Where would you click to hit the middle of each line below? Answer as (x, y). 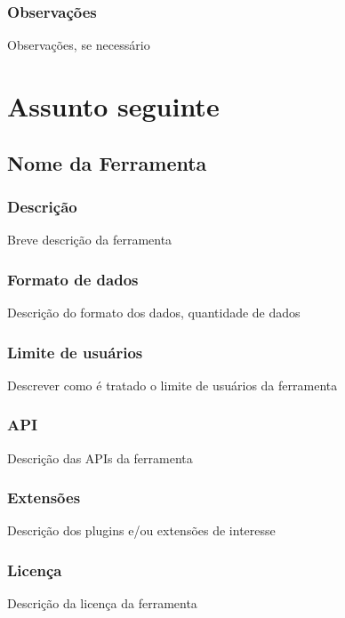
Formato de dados (73, 279)
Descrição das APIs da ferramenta (100, 457)
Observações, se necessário (79, 45)
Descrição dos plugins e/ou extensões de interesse (141, 530)
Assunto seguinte (113, 106)
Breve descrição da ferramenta (90, 240)
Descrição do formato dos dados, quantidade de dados (154, 312)
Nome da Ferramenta (107, 162)
